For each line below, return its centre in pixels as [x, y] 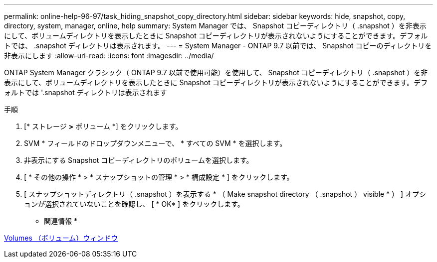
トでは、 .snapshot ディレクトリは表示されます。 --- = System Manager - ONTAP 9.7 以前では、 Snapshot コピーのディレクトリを [218, 46]
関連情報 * [61, 221]
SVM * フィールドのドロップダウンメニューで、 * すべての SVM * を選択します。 [155, 143]
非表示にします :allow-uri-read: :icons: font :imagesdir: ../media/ [109, 56]
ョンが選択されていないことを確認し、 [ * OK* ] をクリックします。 [134, 204]
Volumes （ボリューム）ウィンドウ [61, 238]
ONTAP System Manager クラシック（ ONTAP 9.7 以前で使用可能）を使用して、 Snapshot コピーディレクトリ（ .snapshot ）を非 [216, 72]
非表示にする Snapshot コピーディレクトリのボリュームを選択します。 [139, 160]
